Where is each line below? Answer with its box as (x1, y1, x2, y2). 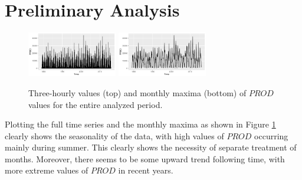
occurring (254, 129, 288, 142)
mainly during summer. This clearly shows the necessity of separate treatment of (5, 141, 297, 153)
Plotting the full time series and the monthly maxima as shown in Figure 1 (5, 118, 276, 130)
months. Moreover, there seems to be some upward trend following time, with (5, 152, 285, 165)
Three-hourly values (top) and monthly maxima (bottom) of (28, 86, 247, 99)
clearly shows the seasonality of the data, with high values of (5, 129, 224, 142)
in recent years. (118, 164, 173, 176)
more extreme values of (5, 164, 88, 176)
